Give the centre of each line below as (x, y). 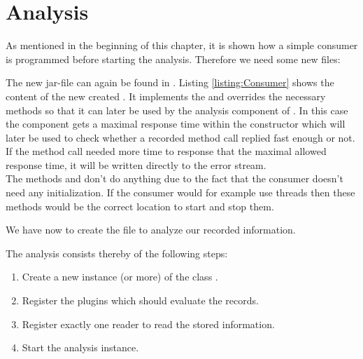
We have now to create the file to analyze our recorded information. (151, 230)
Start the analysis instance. (80, 347)
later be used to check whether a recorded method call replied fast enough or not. (180, 137)
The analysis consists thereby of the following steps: (117, 253)
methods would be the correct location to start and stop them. (140, 206)
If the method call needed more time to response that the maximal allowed (166, 151)
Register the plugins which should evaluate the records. (140, 300)
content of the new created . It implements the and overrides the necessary (166, 96)
